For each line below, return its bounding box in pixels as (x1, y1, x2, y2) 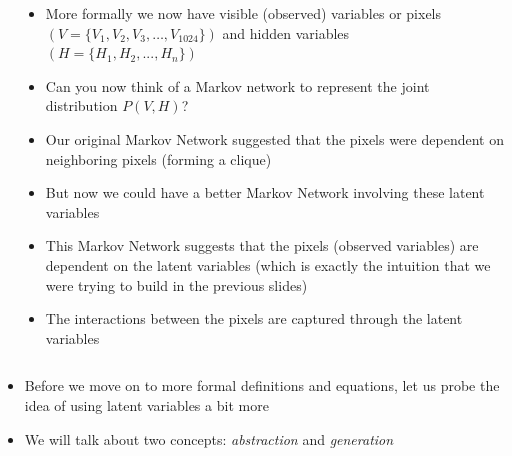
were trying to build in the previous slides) (45, 274, 308, 295)
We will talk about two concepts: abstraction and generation (24, 428, 394, 449)
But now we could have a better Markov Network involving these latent (45, 182, 485, 203)
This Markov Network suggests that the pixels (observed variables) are (45, 235, 479, 256)
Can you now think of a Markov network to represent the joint (45, 75, 430, 96)
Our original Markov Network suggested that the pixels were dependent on (45, 128, 504, 149)
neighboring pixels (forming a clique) (45, 148, 272, 169)
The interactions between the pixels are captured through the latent (45, 308, 463, 329)
